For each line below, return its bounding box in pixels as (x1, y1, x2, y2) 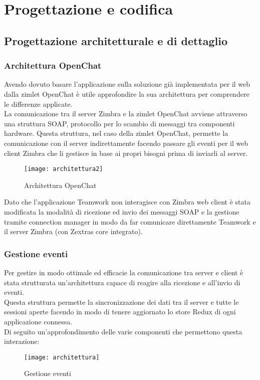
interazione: (4, 336, 40, 346)
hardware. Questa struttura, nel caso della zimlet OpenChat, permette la (4, 128, 228, 138)
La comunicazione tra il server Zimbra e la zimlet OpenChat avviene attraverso (4, 108, 247, 119)
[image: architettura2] (24, 165, 103, 173)
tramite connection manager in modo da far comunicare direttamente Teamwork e (4, 216, 256, 227)
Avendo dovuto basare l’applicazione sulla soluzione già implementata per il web (4, 79, 250, 89)
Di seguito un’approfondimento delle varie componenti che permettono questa (4, 326, 242, 336)
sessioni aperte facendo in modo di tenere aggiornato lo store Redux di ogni (4, 306, 236, 317)
